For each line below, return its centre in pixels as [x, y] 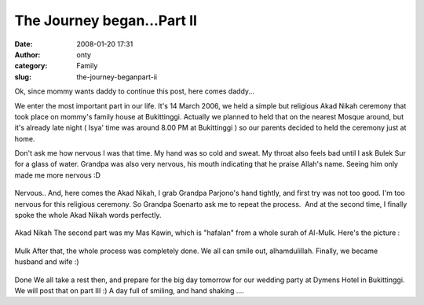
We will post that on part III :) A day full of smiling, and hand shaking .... [130, 290]
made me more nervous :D [58, 175]
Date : [24, 44]
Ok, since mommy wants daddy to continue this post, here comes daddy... [135, 91]
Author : [27, 54]
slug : [23, 77]
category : [31, 66]
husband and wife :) [47, 262]
